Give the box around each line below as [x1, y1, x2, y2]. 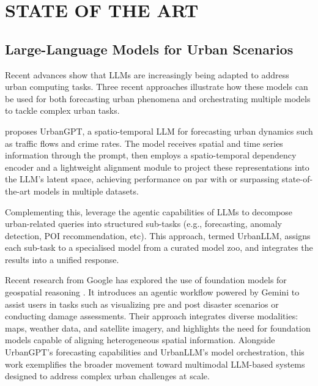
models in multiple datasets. [33, 184, 139, 197]
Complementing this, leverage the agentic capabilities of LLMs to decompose [5, 205, 293, 218]
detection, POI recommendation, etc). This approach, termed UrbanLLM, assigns [5, 229, 311, 242]
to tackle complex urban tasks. [5, 104, 120, 117]
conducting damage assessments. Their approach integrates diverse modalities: [5, 310, 298, 322]
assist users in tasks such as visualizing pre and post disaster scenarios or [5, 297, 279, 310]
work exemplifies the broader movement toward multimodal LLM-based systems [5, 357, 305, 370]
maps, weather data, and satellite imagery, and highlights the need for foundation [5, 321, 311, 334]
